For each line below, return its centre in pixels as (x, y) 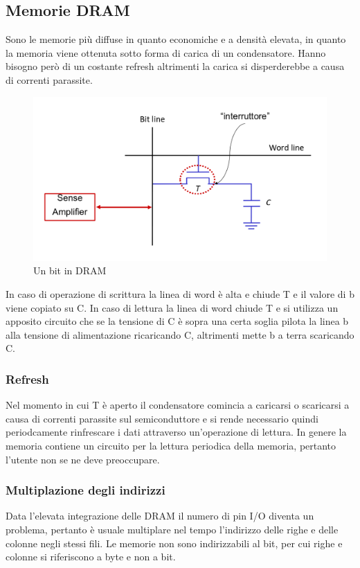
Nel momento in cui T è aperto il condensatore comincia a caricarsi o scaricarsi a (178, 405)
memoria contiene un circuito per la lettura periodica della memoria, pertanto (171, 445)
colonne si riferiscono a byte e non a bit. (91, 557)
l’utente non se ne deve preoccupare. (83, 459)
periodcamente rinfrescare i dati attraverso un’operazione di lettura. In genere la (176, 432)
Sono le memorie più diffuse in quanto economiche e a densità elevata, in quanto (176, 39)
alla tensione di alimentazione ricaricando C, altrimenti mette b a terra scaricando (180, 334)
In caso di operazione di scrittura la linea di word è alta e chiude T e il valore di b (180, 294)
